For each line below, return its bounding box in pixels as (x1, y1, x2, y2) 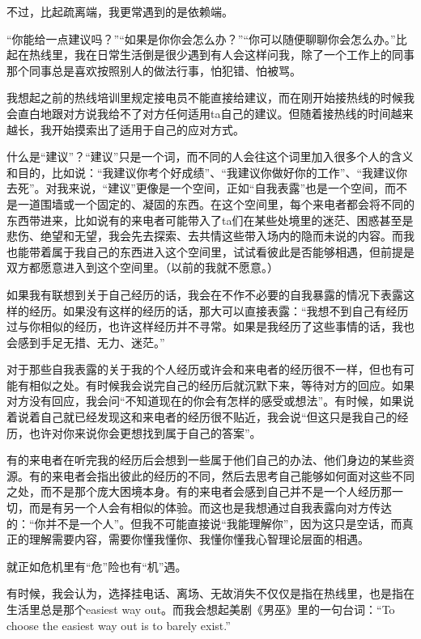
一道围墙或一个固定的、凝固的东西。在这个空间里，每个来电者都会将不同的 (17, 195, 415, 212)
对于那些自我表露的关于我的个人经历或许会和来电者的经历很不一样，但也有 (6, 361, 403, 378)
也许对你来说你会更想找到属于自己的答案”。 (28, 424, 262, 441)
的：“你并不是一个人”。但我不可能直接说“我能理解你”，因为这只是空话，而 (6, 514, 402, 531)
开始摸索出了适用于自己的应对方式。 (51, 121, 245, 138)
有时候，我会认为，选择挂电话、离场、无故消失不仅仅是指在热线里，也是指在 (6, 585, 415, 602)
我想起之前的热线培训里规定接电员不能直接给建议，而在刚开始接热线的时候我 (6, 89, 415, 106)
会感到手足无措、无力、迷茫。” (6, 333, 165, 350)
